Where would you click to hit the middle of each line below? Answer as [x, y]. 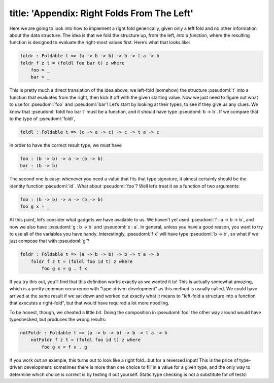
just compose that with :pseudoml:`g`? [49, 241]
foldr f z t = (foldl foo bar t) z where [72, 63]
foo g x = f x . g [64, 347]
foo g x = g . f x [64, 269]
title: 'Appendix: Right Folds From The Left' [101, 13]
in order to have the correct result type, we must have [65, 145]
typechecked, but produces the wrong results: [58, 319]
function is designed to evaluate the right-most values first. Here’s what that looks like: [100, 43]
